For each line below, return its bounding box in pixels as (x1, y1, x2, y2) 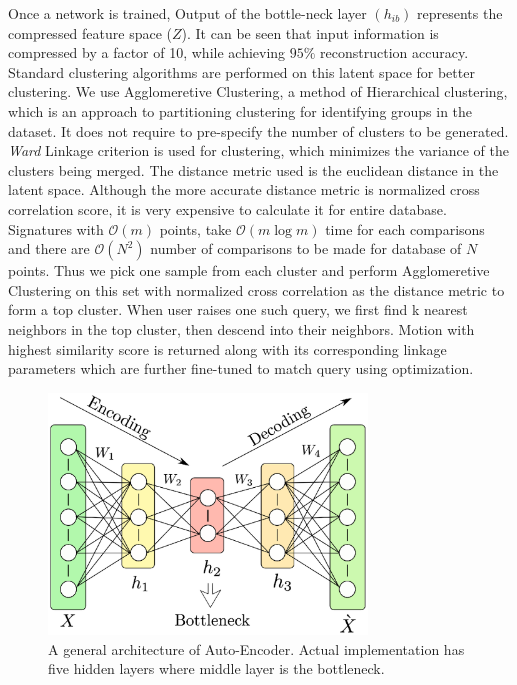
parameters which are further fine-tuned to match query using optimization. (8, 358, 474, 379)
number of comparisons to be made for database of (150, 238, 462, 259)
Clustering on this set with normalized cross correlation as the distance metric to (8, 279, 505, 300)
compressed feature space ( (8, 22, 172, 43)
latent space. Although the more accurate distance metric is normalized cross (8, 179, 480, 200)
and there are (8, 238, 90, 259)
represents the (417, 3, 503, 23)
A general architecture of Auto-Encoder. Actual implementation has (48, 638, 465, 659)
